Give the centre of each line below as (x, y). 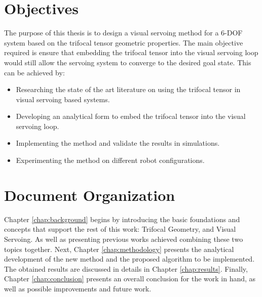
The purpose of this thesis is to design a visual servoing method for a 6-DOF (123, 33)
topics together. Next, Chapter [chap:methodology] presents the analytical (119, 249)
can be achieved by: (34, 72)
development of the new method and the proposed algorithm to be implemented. (129, 259)
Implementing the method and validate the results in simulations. (118, 143)
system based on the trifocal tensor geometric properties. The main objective (124, 42)
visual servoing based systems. (63, 99)
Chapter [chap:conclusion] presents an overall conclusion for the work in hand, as (130, 279)
